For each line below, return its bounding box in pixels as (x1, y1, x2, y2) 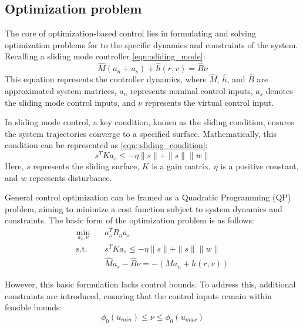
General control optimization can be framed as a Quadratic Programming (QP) (5, 191, 291, 203)
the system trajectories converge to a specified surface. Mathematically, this (5, 127, 277, 139)
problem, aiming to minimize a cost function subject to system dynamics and (5, 202, 282, 215)
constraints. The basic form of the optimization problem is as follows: (5, 214, 254, 226)
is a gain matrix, (151, 160, 211, 172)
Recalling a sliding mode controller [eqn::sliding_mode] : (5, 50, 206, 62)
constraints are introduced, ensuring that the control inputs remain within (5, 289, 272, 302)
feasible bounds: (5, 301, 62, 313)
